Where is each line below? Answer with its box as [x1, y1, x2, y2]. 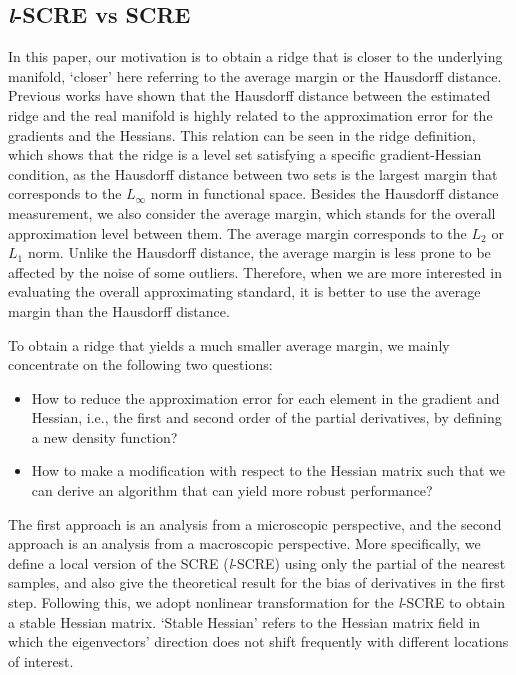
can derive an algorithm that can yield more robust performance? [31, 480, 433, 501]
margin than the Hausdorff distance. [8, 300, 230, 321]
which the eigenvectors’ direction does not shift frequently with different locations [8, 631, 509, 652]
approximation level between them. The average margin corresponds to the [8, 222, 467, 243]
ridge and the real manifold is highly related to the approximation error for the [8, 104, 493, 125]
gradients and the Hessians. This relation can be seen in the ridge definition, [8, 124, 476, 145]
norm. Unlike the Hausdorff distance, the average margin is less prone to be [27, 242, 491, 263]
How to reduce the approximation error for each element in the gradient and [31, 387, 500, 408]
